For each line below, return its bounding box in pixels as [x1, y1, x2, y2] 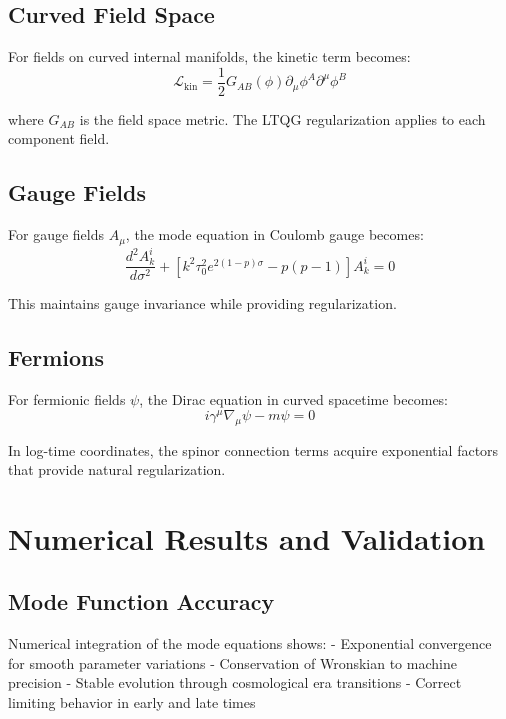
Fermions [8, 342, 105, 373]
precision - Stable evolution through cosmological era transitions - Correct [8, 672, 462, 693]
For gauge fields [8, 224, 104, 245]
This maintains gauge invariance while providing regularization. [8, 293, 397, 314]
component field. [8, 128, 110, 149]
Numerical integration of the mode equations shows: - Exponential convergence [8, 633, 492, 654]
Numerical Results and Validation [8, 517, 486, 558]
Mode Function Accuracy [8, 586, 275, 617]
